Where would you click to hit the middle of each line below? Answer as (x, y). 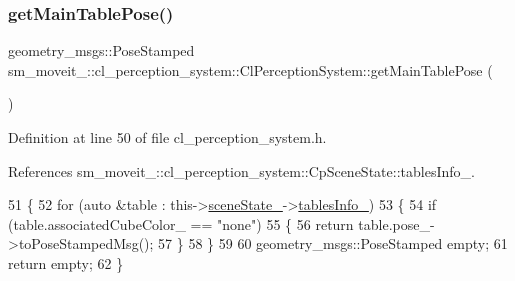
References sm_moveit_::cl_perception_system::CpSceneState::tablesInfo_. (241, 170)
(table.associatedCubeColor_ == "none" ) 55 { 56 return (181, 223)
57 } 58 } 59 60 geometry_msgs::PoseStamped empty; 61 (333, 243)
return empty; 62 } (66, 262)
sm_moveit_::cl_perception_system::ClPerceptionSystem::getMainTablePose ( (250, 69)
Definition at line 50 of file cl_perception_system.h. (167, 137)
